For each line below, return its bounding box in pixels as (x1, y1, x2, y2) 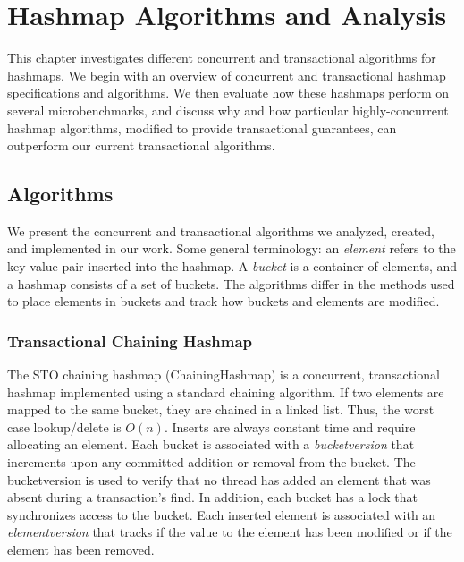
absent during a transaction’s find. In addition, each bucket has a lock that (7, 488, 418, 507)
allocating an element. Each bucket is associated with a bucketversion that (7, 435, 415, 454)
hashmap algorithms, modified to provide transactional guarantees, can (7, 118, 397, 137)
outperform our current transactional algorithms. (7, 136, 275, 155)
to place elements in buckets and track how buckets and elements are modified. (7, 292, 440, 311)
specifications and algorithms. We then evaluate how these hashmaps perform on (7, 83, 450, 102)
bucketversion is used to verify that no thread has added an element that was (7, 470, 431, 489)
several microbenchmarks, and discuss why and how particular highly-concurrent (7, 100, 449, 119)
